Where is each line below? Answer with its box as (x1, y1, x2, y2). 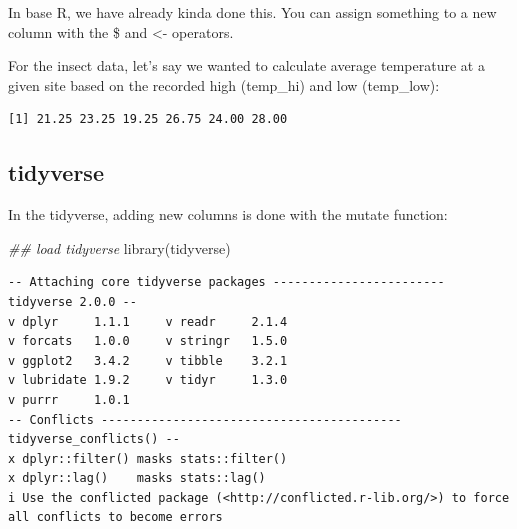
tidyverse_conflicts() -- (8, 432, 180, 447)
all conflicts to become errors (8, 510, 223, 525)
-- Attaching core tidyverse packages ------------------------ (8, 275, 445, 290)
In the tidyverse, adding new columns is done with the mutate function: (8, 204, 448, 225)
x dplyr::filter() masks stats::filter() (8, 451, 288, 466)
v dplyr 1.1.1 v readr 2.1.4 (8, 314, 288, 329)
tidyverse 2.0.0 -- (8, 294, 137, 309)
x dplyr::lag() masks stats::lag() (8, 471, 266, 486)
